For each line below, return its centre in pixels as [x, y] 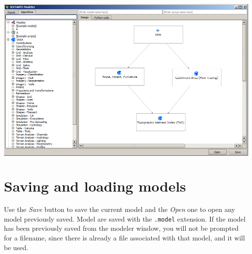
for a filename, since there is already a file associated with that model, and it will [125, 238]
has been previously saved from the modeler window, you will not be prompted [121, 228]
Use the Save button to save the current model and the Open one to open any [119, 209]
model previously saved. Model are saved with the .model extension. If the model [125, 218]
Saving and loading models [95, 186]
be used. [16, 247]
